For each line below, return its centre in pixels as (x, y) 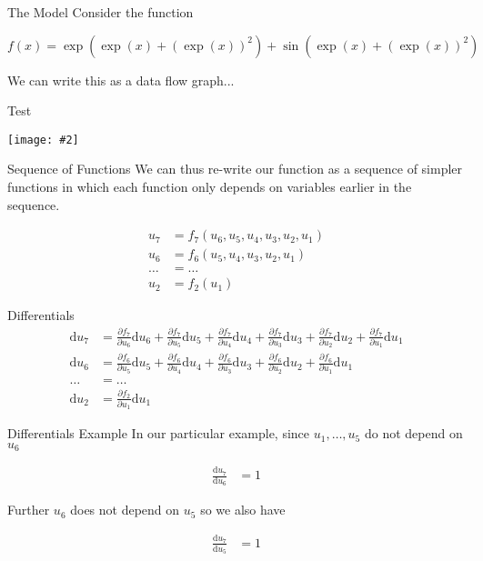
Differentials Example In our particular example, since (159, 433)
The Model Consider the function (101, 12)
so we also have (243, 510)
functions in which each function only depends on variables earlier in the (210, 187)
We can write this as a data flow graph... (121, 80)
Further (29, 510)
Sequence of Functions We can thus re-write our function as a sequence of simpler (235, 169)
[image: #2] (43, 140)
